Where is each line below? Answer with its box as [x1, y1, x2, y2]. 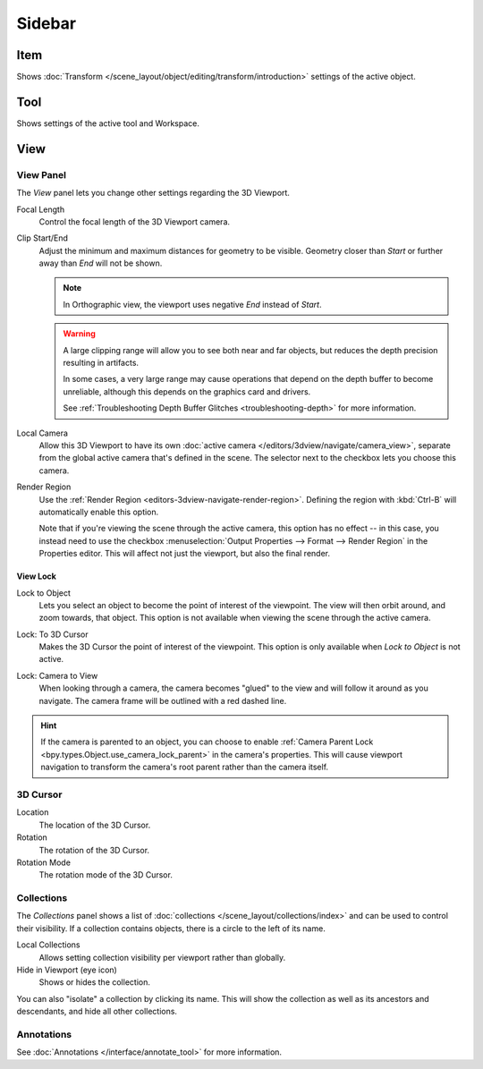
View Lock [16, 571, 57, 581]
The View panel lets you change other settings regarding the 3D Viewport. [16, 188, 291, 199]
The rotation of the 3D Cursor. [38, 844, 150, 855]
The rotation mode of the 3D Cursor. [38, 870, 174, 880]
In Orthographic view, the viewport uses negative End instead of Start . [63, 299, 322, 310]
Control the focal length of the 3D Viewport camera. [38, 216, 231, 227]
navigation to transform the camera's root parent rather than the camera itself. [40, 761, 329, 773]
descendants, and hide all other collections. [16, 1006, 178, 1017]
